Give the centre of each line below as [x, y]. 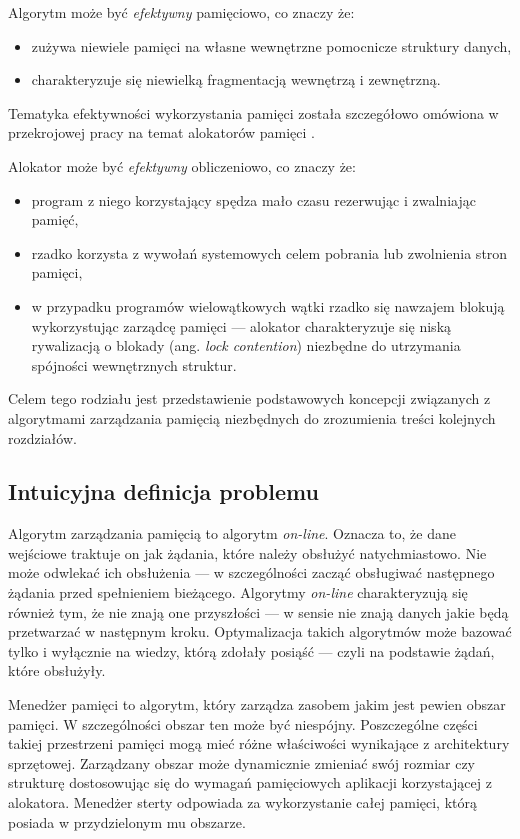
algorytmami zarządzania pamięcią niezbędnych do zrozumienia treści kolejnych [252, 417]
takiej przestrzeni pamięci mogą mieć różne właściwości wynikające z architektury [259, 743]
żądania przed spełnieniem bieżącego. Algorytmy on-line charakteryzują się [238, 592]
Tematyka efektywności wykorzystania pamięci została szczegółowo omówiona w [253, 112]
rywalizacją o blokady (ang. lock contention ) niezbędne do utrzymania [246, 345]
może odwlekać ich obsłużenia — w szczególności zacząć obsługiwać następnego [251, 572]
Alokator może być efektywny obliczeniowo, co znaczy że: [182, 165]
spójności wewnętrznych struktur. [134, 364]
